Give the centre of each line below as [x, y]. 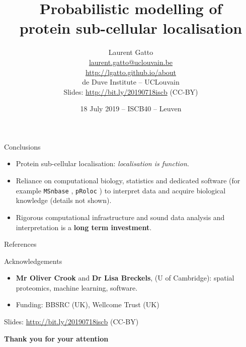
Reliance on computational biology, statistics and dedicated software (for [128, 181]
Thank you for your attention [56, 338]
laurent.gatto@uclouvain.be [131, 62]
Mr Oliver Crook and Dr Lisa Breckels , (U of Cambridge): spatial [125, 278]
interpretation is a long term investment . [84, 227]
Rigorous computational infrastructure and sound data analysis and [120, 217]
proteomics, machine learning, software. [77, 287]
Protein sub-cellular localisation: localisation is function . [102, 163]
